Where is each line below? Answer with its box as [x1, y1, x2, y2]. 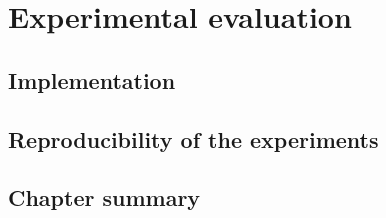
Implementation [8, 64, 176, 95]
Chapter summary [8, 182, 201, 213]
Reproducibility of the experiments [8, 123, 379, 154]
